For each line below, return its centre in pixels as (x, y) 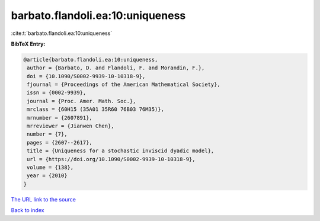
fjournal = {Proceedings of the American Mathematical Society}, (124, 85)
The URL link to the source (44, 199)
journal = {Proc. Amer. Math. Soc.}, (81, 101)
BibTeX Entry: (28, 44)
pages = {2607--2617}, (60, 142)
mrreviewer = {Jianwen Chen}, (71, 126)
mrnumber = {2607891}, (60, 118)
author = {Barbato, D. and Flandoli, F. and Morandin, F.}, (116, 68)
